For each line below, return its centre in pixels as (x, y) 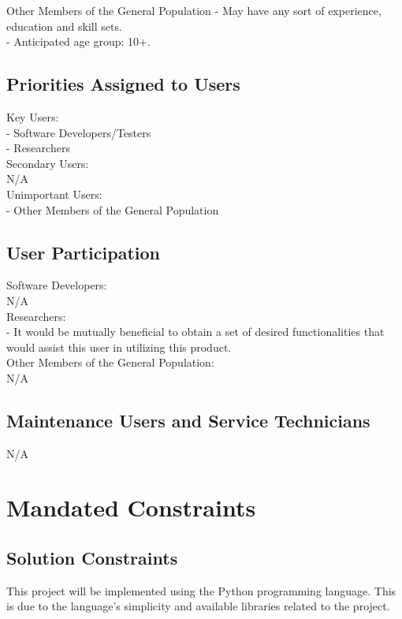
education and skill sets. (64, 26)
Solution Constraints (92, 558)
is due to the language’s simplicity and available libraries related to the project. (198, 606)
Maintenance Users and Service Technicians (188, 420)
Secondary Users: (48, 163)
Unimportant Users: (54, 194)
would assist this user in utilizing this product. (119, 347)
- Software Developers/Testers (79, 132)
